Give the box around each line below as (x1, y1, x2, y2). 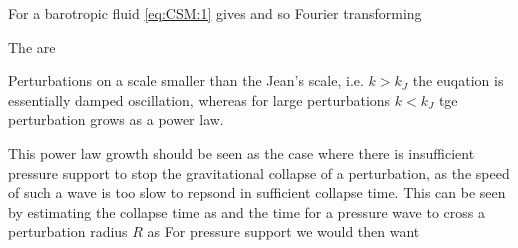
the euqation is (412, 70, 504, 91)
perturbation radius (8, 221, 128, 242)
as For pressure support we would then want (147, 221, 420, 242)
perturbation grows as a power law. (8, 109, 224, 130)
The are (8, 36, 56, 57)
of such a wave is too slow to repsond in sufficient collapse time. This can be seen (8, 182, 506, 203)
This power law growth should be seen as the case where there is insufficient (8, 142, 475, 163)
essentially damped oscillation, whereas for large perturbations (8, 89, 391, 110)
